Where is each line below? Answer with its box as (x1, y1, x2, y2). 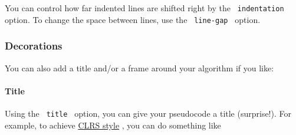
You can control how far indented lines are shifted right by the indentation (5, 2, 284, 14)
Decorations (5, 38, 63, 53)
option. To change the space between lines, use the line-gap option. (5, 13, 261, 25)
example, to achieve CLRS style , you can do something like (5, 118, 221, 131)
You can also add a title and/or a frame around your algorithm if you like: (5, 61, 274, 74)
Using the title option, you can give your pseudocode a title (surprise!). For (5, 107, 291, 119)
